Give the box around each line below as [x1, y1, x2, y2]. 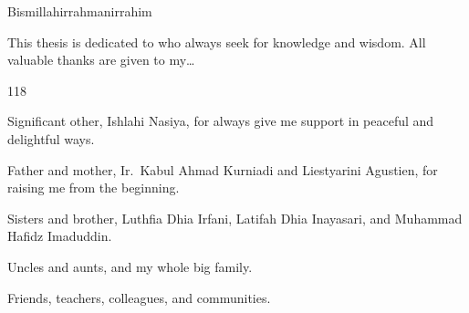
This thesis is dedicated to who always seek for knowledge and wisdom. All [7, 32, 426, 51]
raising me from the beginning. [7, 178, 180, 197]
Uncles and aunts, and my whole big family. [7, 256, 253, 276]
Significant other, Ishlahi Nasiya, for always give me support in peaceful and [7, 111, 434, 130]
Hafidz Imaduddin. [7, 226, 112, 245]
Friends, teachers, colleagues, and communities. [7, 287, 271, 307]
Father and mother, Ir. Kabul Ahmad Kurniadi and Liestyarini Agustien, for [7, 160, 438, 179]
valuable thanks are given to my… [7, 50, 195, 69]
